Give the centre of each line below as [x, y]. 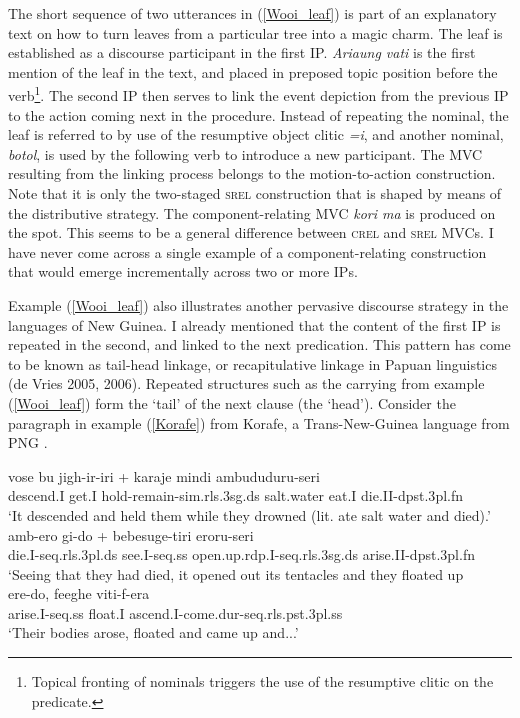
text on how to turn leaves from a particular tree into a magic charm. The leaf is [255, 32]
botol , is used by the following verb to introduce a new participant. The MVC [245, 153]
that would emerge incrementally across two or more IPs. [183, 271]
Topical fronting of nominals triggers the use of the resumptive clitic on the [262, 681]
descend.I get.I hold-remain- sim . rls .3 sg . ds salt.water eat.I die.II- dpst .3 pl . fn [236, 495]
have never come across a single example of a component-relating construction [247, 251]
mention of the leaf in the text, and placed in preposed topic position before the [253, 71]
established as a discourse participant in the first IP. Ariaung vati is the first [242, 52]
